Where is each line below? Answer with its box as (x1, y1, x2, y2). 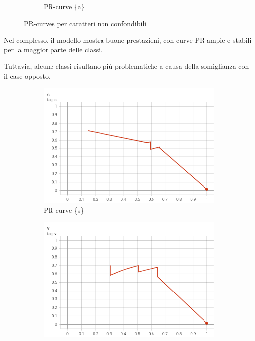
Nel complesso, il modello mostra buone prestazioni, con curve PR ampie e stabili (4, 35, 252, 45)
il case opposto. (4, 70, 51, 81)
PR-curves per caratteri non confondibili (24, 18, 147, 28)
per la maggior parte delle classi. (4, 44, 102, 54)
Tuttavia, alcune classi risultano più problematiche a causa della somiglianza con (4, 61, 249, 71)
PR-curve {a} (44, 1, 85, 11)
